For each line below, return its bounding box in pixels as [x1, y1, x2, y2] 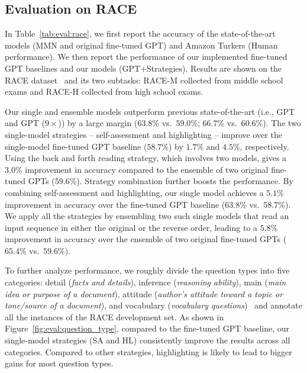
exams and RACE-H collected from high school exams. [5, 85, 203, 98]
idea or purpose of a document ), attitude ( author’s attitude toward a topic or [5, 287, 283, 300]
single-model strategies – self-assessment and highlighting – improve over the [5, 128, 282, 140]
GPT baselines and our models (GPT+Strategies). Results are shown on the [5, 62, 282, 74]
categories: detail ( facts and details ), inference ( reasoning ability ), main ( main [5, 276, 286, 288]
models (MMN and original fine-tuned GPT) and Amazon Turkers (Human [5, 38, 278, 51]
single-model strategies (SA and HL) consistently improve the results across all [5, 334, 290, 346]
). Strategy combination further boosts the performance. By [76, 175, 293, 187]
